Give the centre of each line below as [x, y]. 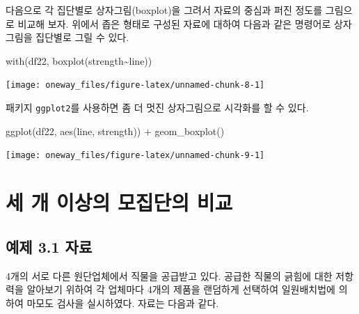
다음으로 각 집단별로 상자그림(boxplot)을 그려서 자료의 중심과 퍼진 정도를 [164, 10]
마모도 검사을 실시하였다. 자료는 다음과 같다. [123, 303]
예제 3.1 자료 [49, 246]
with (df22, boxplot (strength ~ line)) [79, 60]
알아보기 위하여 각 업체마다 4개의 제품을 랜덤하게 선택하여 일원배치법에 [181, 289]
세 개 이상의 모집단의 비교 [119, 202]
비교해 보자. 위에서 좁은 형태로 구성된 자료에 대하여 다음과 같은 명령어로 [174, 23]
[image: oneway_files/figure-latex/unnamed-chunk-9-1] [135, 156]
